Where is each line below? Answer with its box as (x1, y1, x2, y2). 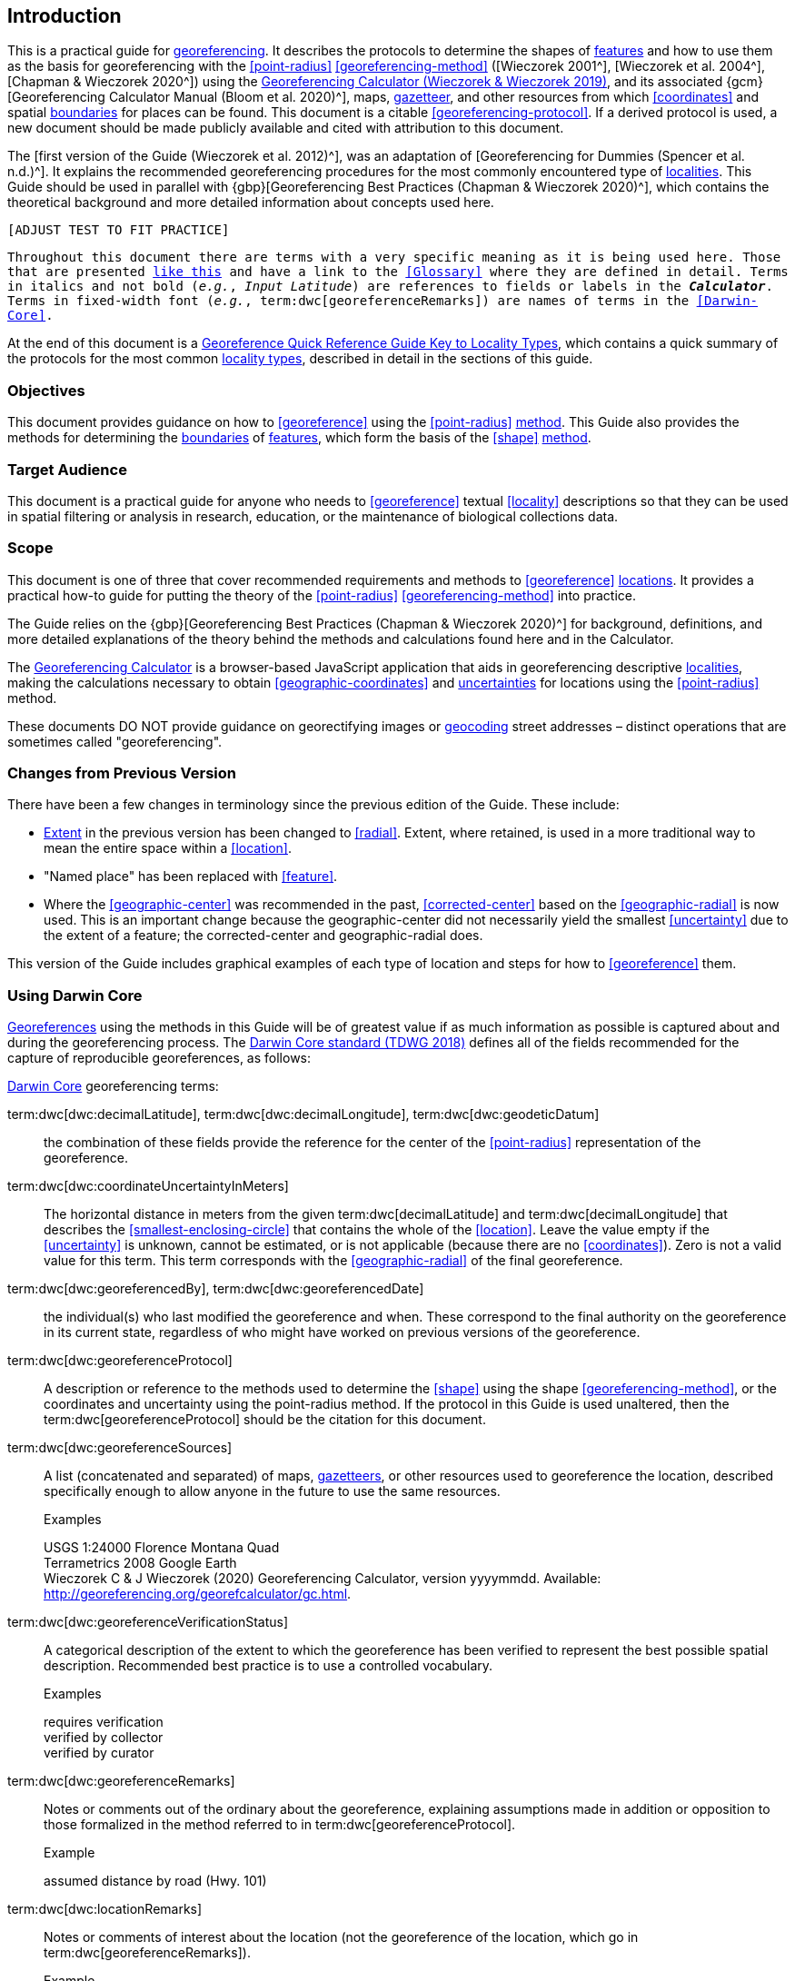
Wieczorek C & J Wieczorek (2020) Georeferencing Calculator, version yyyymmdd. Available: (44, 1570, 601, 1587)
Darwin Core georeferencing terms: (7, 1078, 219, 1095)
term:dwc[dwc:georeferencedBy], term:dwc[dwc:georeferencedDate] (7, 1281, 424, 1297)
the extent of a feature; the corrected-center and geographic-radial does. (44, 927, 483, 944)
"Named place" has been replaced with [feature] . (44, 868, 338, 885)
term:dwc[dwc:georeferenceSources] (7, 1440, 233, 1456)
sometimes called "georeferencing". (7, 733, 223, 749)
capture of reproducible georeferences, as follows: (7, 1050, 312, 1066)
